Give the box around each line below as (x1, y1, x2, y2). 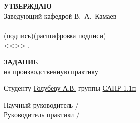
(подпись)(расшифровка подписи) (4, 30, 106, 40)
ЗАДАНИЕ (4, 56, 38, 66)
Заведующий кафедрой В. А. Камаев (4, 10, 117, 21)
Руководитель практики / (4, 109, 80, 120)
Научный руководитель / (4, 99, 79, 110)
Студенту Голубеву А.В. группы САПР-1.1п (4, 83, 136, 93)
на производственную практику (4, 66, 98, 76)
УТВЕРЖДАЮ (4, 1, 52, 11)
